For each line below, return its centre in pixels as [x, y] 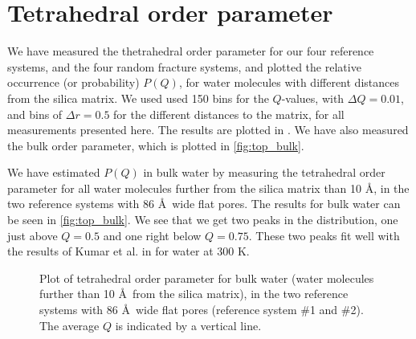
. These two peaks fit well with [324, 235]
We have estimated [54, 172]
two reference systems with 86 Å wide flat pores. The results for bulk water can [204, 204]
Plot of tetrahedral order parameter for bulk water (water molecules [207, 278]
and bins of [35, 114]
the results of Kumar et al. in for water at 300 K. [128, 251]
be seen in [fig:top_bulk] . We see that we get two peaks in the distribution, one [203, 220]
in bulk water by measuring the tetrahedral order [264, 172]
